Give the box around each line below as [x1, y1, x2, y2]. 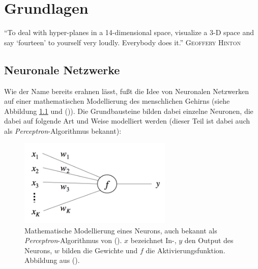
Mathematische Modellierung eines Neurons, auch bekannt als [24, 225, 217, 235]
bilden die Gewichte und [62, 245, 138, 255]
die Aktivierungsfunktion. [146, 245, 225, 255]
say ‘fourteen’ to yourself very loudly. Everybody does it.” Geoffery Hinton [4, 37, 241, 47]
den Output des [184, 235, 234, 246]
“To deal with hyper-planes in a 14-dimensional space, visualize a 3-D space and [4, 27, 254, 38]
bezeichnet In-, [130, 235, 177, 246]
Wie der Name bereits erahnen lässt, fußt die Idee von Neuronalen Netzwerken [4, 85, 249, 96]
